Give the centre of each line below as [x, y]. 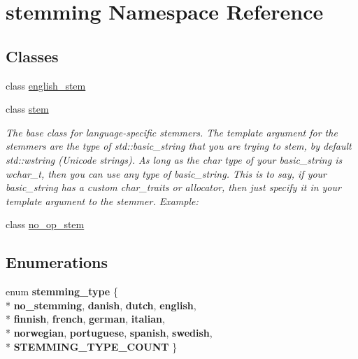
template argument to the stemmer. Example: [102, 200]
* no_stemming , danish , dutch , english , [101, 305]
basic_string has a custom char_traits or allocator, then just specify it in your [173, 187]
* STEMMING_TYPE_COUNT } [92, 346]
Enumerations [57, 262]
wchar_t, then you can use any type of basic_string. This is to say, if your [166, 173]
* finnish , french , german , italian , [85, 319]
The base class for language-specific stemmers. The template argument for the [172, 132]
